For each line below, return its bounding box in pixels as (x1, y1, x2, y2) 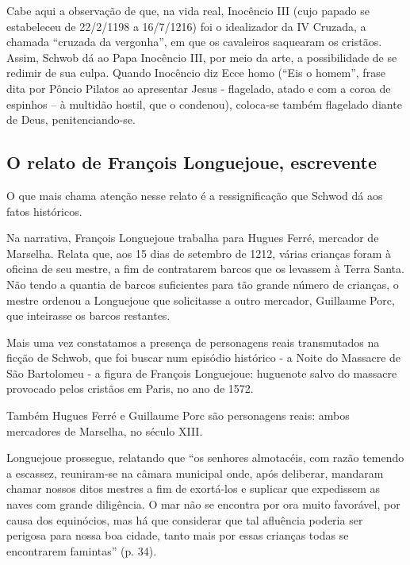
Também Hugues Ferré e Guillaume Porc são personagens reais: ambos (6, 407, 350, 424)
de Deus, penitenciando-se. (6, 111, 136, 128)
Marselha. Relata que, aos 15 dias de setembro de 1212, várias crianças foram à (6, 244, 391, 261)
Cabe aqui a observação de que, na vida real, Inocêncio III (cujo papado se (6, 2, 370, 18)
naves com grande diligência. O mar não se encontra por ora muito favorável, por (6, 496, 400, 513)
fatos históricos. (6, 202, 82, 219)
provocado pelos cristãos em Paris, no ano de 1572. (6, 380, 254, 397)
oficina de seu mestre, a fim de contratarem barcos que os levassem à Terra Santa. (6, 260, 404, 277)
